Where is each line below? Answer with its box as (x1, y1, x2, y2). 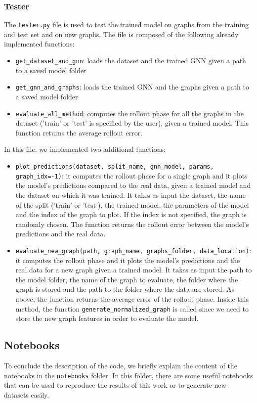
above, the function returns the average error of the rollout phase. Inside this (15, 293, 249, 304)
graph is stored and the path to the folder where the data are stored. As (15, 284, 235, 294)
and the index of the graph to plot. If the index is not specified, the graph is (15, 209, 247, 220)
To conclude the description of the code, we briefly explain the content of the (4, 360, 237, 370)
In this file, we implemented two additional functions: (4, 144, 166, 154)
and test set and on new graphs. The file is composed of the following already (4, 29, 239, 39)
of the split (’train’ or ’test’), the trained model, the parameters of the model (15, 199, 249, 210)
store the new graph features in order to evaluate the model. (15, 313, 199, 323)
